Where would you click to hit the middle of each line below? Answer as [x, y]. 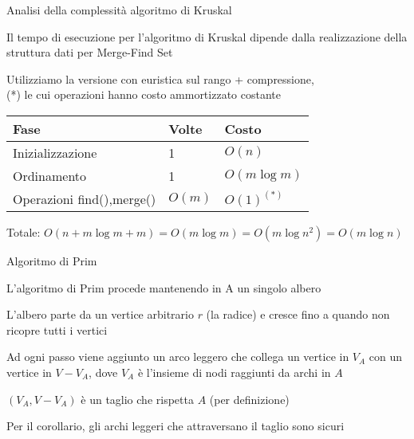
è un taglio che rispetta [137, 399]
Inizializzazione [55, 152]
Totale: [24, 231]
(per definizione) [249, 399]
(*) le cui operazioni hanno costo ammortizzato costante [144, 94]
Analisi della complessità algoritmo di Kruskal [119, 10]
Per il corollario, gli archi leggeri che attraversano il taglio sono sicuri [175, 426]
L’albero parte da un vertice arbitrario [100, 314]
